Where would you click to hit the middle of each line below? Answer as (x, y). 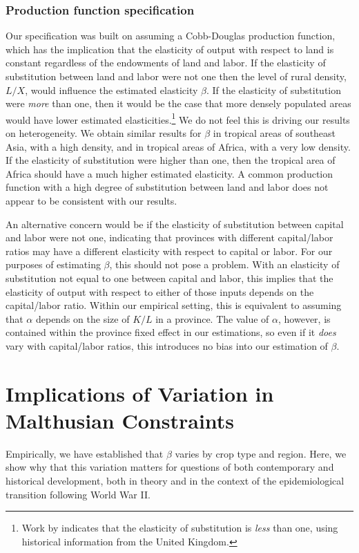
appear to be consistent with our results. (91, 200)
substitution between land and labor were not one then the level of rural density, (176, 76)
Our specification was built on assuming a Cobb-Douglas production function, (171, 36)
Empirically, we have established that (85, 453)
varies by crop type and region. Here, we (261, 453)
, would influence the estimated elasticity (111, 90)
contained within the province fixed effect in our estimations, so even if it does (171, 332)
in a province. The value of (212, 318)
